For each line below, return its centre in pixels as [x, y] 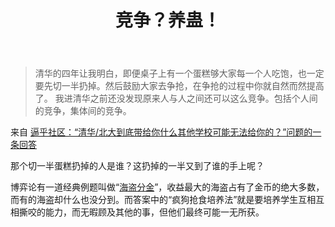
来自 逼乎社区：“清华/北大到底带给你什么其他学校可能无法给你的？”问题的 [161, 132]
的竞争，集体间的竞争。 [83, 111]
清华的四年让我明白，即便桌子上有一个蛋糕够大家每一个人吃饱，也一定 [179, 73]
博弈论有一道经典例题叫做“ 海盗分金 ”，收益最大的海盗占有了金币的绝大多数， [167, 187]
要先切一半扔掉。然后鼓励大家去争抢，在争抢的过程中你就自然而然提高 [179, 86]
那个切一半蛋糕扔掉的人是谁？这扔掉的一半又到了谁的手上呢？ [137, 166]
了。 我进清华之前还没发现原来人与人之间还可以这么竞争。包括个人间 [176, 98]
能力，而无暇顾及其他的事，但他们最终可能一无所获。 [154, 212]
